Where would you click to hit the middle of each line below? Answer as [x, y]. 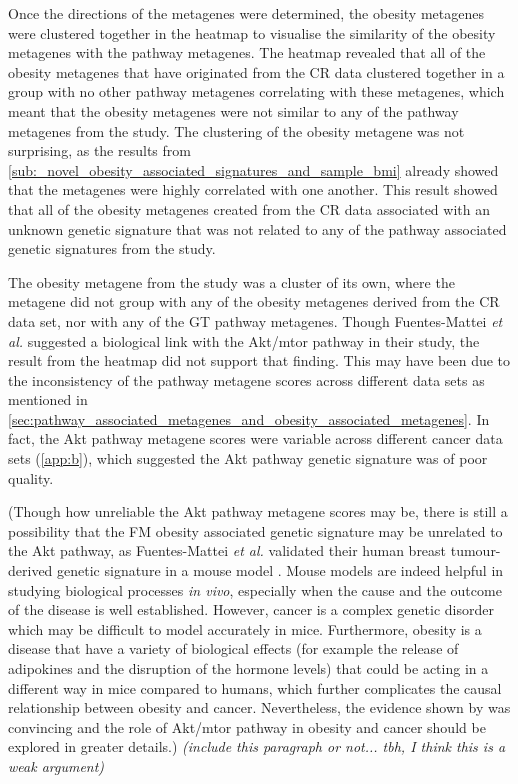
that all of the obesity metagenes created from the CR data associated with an [249, 208]
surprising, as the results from [99, 150]
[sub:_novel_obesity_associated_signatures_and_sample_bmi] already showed [253, 169]
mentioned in [48, 399]
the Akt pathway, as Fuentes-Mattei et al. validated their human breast [227, 550]
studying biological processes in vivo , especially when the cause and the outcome [255, 589]
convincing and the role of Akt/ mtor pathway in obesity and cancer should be [247, 726]
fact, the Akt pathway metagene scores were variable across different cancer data [255, 438]
